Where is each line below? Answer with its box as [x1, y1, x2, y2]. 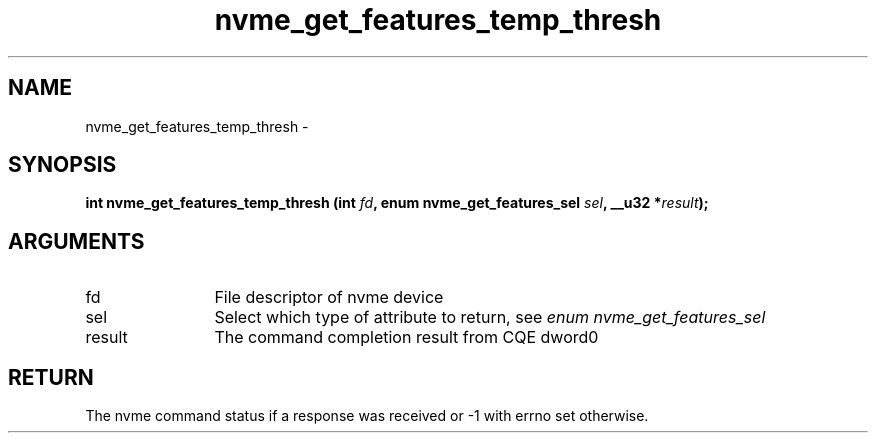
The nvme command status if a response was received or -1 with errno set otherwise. [85, 407, 649, 425]
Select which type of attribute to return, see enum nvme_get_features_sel [214, 307, 766, 328]
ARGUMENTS [8, 228, 145, 254]
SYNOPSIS [8, 152, 117, 178]
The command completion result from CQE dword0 [214, 327, 599, 348]
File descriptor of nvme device [214, 287, 444, 308]
